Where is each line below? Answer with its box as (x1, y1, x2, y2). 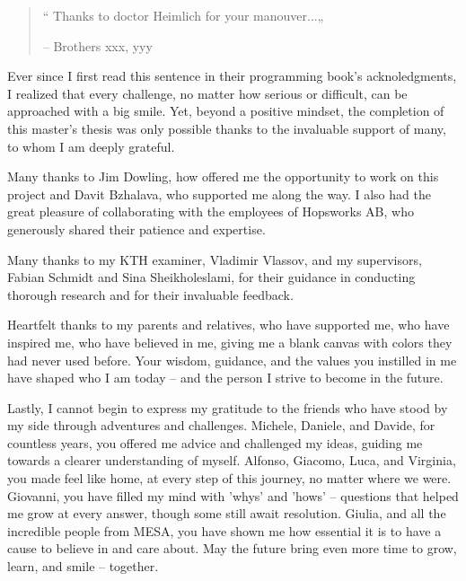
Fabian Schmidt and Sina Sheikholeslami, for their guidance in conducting (7, 268, 416, 286)
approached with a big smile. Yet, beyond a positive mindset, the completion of (7, 101, 444, 120)
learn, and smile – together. (7, 557, 159, 576)
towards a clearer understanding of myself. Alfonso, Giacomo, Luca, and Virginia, (7, 451, 456, 470)
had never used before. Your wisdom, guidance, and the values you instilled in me (7, 350, 457, 369)
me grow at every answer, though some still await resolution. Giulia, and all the (7, 504, 446, 523)
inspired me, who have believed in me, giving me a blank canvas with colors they (7, 332, 453, 351)
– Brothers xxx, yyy (42, 36, 153, 55)
